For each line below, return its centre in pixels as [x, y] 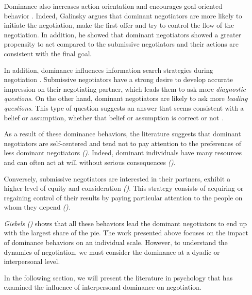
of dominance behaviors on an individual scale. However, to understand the [116, 242]
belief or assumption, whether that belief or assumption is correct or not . [114, 117]
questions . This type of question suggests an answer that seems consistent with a [124, 107]
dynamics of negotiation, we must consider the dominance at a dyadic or [112, 252]
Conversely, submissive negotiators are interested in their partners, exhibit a [117, 178]
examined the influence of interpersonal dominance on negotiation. [103, 287]
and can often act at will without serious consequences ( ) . [90, 162]
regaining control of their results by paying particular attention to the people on [123, 197]
